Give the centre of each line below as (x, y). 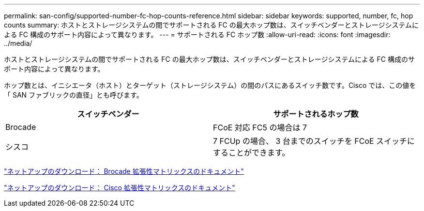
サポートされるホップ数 (316, 114)
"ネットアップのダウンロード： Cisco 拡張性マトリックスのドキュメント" (120, 188)
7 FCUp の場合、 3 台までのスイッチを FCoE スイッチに (314, 141)
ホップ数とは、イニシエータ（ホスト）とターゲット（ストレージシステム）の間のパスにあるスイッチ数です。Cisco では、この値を (210, 85)
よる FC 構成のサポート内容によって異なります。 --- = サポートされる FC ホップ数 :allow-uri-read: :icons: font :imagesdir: (197, 35)
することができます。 (251, 153)
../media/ (18, 43)
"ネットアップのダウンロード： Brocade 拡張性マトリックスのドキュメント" (124, 171)
